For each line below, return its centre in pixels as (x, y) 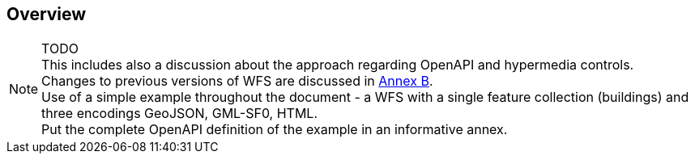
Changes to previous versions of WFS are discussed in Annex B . (237, 81)
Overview (47, 14)
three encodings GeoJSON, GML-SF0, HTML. (179, 114)
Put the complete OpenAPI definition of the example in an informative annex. (275, 130)
